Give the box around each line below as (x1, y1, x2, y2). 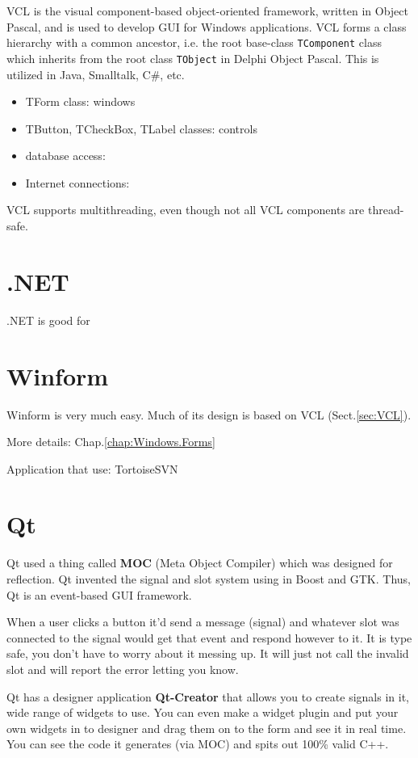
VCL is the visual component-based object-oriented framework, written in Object (6, 2, 408, 19)
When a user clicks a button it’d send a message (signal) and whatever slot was (6, 613, 399, 630)
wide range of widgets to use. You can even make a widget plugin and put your (6, 704, 399, 721)
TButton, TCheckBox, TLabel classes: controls (25, 120, 257, 137)
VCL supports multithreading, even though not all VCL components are (6, 201, 365, 218)
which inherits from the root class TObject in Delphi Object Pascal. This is (6, 49, 379, 66)
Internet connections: (25, 174, 130, 191)
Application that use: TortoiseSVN (6, 460, 178, 477)
